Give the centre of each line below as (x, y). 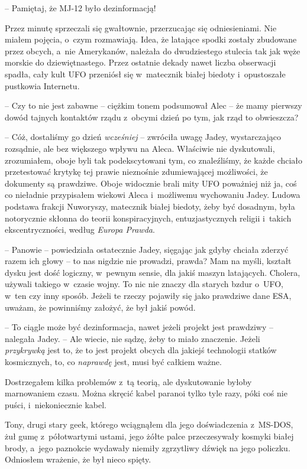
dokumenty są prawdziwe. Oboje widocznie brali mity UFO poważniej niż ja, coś (151, 183)
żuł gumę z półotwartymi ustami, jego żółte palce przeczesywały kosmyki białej (149, 436)
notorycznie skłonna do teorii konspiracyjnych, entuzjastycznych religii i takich (148, 218)
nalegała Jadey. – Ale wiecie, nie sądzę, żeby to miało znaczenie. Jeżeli (133, 338)
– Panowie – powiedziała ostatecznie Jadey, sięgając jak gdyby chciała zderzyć (147, 249)
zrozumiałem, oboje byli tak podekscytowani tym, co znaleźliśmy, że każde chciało (154, 160)
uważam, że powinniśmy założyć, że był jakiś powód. (100, 307)
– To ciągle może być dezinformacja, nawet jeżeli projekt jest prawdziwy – (139, 327)
